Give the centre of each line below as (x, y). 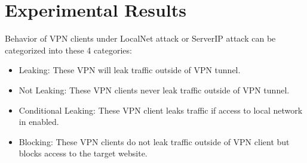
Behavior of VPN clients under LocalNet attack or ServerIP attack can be (140, 38)
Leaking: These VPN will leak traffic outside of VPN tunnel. (130, 70)
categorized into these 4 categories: (68, 50)
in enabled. (39, 122)
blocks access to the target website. (83, 153)
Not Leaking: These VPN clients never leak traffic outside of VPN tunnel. (154, 90)
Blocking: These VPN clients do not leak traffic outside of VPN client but (154, 141)
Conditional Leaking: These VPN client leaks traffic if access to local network (161, 110)
